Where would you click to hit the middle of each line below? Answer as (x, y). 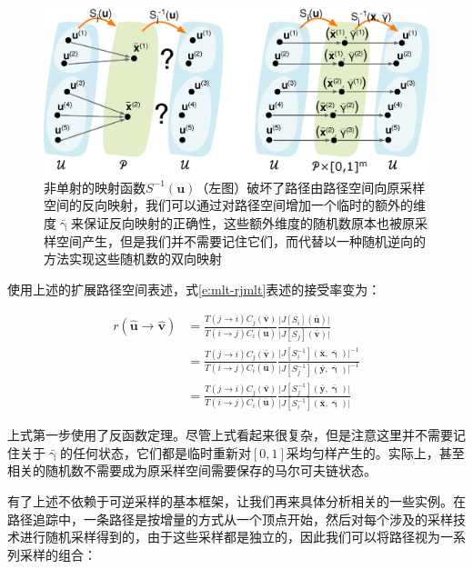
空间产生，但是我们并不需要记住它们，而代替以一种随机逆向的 (241, 240)
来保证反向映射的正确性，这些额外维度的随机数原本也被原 (242, 223)
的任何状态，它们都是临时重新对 (155, 452)
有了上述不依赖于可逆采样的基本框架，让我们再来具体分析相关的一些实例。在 (236, 500)
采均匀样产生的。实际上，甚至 (375, 452)
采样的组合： (58, 554)
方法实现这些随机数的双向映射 (133, 259)
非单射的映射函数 (95, 187)
